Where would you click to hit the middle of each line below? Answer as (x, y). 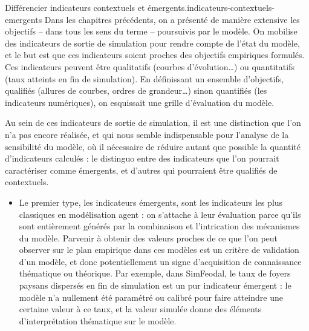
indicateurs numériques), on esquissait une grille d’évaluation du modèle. (140, 102)
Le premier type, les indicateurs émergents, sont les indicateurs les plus (151, 202)
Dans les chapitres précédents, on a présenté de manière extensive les (172, 19)
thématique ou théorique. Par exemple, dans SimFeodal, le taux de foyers (155, 273)
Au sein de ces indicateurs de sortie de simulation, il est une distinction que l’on (153, 123)
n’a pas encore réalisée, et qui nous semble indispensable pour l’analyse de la (147, 134)
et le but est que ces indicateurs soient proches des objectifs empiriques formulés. (155, 55)
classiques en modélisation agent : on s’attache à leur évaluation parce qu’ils (160, 214)
